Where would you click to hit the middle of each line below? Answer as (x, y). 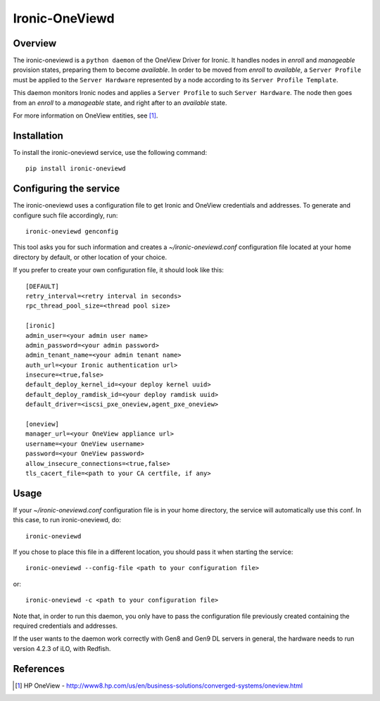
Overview (35, 43)
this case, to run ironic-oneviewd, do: (67, 520)
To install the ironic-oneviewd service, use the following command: (110, 152)
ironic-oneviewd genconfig (72, 231)
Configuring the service (66, 189)
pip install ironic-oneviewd (76, 169)
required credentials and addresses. (65, 626)
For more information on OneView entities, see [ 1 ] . (85, 115)
